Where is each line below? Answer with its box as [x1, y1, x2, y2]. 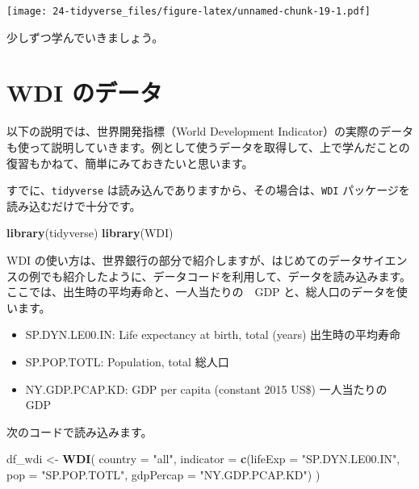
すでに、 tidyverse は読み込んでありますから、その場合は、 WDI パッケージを [6, 182, 410, 199]
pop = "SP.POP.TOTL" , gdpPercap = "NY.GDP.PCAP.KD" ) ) [6, 466, 321, 483]
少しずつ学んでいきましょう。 [6, 28, 164, 45]
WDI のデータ [6, 76, 162, 109]
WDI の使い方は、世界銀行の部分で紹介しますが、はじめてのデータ [6, 252, 362, 268]
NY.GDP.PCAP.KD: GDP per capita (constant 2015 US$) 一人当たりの [25, 380, 388, 397]
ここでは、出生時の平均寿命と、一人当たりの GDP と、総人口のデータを [6, 283, 396, 300]
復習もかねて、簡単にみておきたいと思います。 [6, 154, 253, 171]
